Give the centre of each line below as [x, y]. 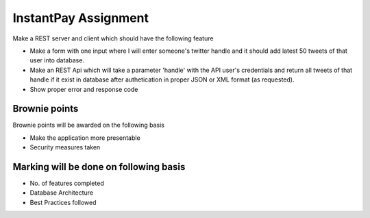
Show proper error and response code [84, 89]
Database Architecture [62, 193]
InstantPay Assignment [81, 18]
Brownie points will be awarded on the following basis [88, 125]
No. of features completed [67, 183]
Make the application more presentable [85, 138]
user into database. [57, 60]
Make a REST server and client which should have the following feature [113, 38]
